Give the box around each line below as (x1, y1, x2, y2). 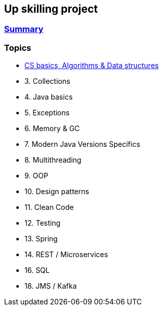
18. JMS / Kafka (24, 282, 77, 291)
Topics (4, 42, 32, 53)
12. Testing (24, 219, 61, 228)
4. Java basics (24, 92, 73, 102)
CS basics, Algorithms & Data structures (24, 61, 159, 70)
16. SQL (24, 266, 50, 275)
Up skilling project (4, 3, 98, 15)
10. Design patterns (24, 187, 89, 196)
